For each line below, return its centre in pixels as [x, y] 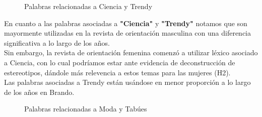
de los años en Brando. [39, 92]
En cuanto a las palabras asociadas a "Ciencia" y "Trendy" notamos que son [126, 23]
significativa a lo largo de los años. [57, 42]
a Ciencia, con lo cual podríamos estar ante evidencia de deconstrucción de [120, 62]
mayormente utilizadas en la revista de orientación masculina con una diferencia [127, 33]
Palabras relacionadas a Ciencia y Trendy [88, 6]
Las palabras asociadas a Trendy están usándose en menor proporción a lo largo [127, 82]
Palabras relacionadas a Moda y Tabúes [86, 109]
